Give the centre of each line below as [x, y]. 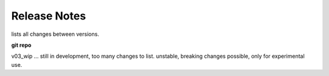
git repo [21, 45]
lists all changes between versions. [55, 34]
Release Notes [49, 16]
